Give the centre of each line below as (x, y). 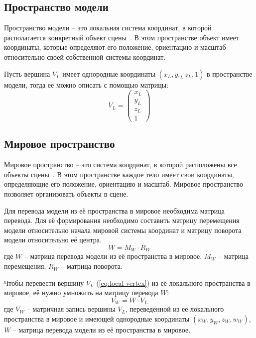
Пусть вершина (27, 73)
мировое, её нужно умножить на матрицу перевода (81, 292)
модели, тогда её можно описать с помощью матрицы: (86, 84)
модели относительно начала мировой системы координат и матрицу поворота (123, 230)
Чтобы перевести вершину (44, 282)
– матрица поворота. (92, 266)
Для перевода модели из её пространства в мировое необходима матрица (114, 210)
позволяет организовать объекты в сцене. (66, 194)
